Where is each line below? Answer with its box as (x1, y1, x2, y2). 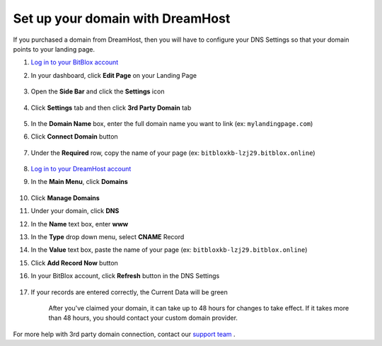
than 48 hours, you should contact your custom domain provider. (48, 313, 238, 322)
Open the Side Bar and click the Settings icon (30, 87, 165, 96)
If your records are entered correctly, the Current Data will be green (30, 287, 228, 296)
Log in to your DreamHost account (30, 165, 132, 173)
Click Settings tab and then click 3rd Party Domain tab (30, 103, 192, 112)
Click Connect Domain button (30, 132, 118, 141)
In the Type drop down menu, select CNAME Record (30, 233, 185, 241)
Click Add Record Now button (30, 258, 118, 267)
